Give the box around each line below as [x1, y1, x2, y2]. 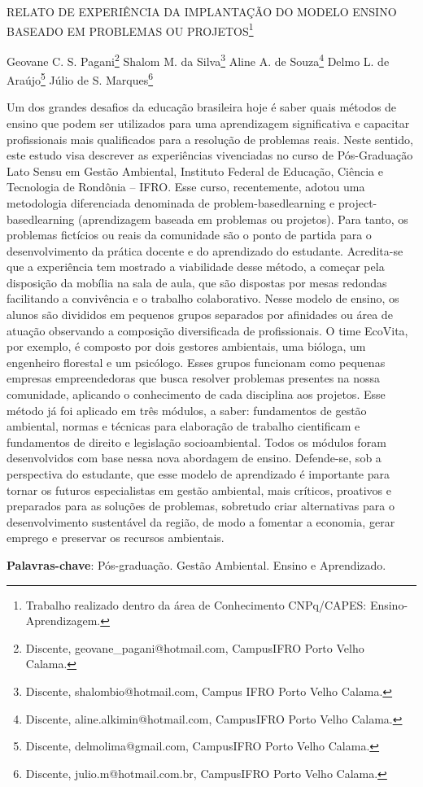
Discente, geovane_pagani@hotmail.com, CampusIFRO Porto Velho [25, 639, 364, 656]
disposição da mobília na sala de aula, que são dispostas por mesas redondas [7, 273, 387, 291]
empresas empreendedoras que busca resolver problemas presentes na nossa [7, 369, 381, 387]
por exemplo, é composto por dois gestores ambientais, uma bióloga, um [7, 338, 366, 355]
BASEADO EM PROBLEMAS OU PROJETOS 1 [7, 20, 254, 39]
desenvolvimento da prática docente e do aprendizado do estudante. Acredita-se [7, 242, 403, 259]
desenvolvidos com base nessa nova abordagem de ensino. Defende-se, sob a [7, 449, 382, 466]
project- [338, 194, 377, 211]
